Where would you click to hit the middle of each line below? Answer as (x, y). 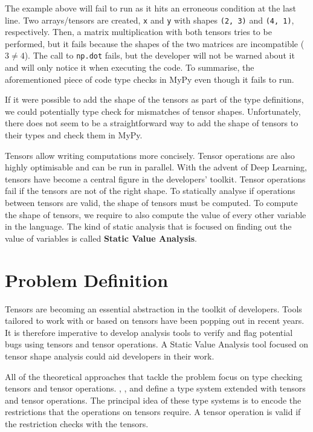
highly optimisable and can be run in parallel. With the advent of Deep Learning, (156, 167)
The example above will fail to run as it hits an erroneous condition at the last (150, 8)
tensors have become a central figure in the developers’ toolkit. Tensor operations (155, 179)
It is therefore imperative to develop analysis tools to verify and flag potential (149, 332)
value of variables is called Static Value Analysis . (101, 238)
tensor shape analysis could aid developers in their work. (110, 356)
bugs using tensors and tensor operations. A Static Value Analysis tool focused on (157, 344)
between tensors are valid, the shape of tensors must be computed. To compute (151, 203)
